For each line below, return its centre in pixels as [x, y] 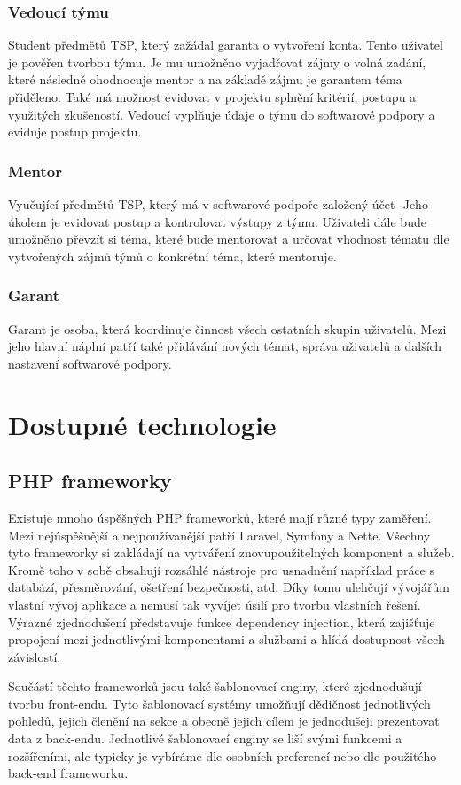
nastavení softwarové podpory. [90, 363]
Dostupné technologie [142, 424]
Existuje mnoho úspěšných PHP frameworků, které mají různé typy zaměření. [220, 517]
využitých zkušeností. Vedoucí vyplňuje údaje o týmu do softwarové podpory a [222, 114]
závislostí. [35, 656]
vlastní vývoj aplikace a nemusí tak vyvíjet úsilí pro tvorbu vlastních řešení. [215, 604]
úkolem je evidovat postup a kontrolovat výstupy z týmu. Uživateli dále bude [217, 221]
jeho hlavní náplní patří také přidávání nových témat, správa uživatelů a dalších [225, 346]
